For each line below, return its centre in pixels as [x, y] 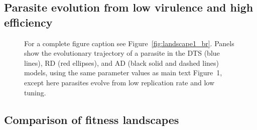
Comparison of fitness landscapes [92, 119]
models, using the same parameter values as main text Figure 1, [123, 73]
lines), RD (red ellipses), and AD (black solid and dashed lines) [122, 62]
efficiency [28, 22]
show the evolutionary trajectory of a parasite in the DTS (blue [122, 53]
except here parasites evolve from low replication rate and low [119, 82]
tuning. [35, 92]
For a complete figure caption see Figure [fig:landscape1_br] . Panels [129, 43]
